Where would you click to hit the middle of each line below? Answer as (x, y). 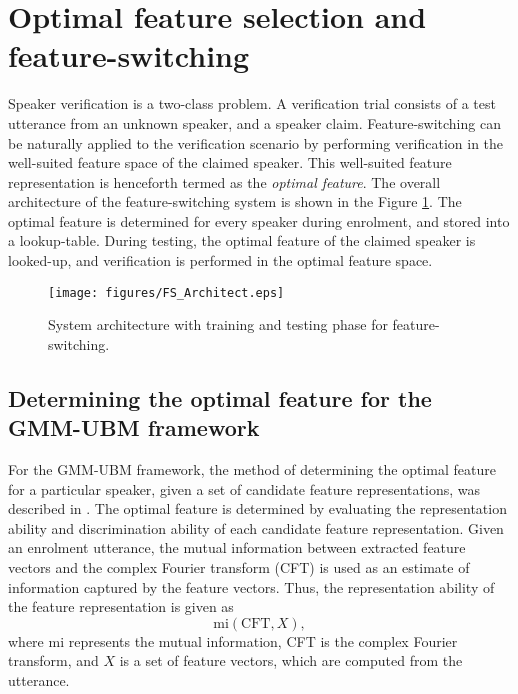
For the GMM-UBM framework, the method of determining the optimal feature (252, 469)
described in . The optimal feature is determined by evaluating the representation (257, 508)
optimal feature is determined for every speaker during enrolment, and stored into (259, 220)
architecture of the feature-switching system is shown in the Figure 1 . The (235, 201)
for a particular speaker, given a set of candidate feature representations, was (244, 488)
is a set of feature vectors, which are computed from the (291, 660)
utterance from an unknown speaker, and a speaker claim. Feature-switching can (254, 122)
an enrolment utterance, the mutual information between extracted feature (237, 547)
